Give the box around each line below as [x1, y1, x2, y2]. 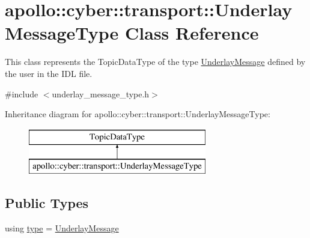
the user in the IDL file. [5, 67, 93, 79]
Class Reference [125, 20, 259, 45]
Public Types [5, 194, 89, 212]
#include [5, 87, 38, 100]
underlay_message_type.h [52, 87, 150, 100]
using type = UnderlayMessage [5, 222, 119, 234]
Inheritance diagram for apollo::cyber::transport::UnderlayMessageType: [5, 108, 270, 120]
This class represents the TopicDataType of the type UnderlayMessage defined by [5, 55, 306, 68]
